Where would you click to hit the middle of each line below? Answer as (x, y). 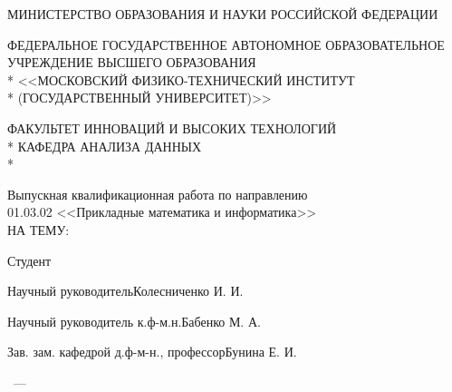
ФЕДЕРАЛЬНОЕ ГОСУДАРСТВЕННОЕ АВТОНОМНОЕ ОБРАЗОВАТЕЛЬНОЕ (226, 44)
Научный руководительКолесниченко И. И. (125, 291)
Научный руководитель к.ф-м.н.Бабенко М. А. (134, 321)
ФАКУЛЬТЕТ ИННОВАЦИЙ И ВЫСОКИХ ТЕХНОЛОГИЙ (172, 127)
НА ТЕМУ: (38, 229)
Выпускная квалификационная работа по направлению (158, 194)
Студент (29, 260)
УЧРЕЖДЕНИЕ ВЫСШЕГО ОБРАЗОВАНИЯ (132, 62)
